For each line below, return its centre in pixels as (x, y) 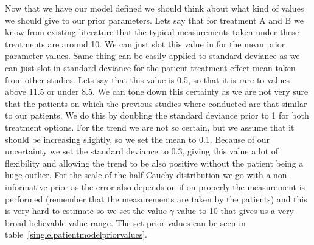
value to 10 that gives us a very (235, 211)
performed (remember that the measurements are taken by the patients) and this (156, 198)
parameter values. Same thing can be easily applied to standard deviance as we (152, 56)
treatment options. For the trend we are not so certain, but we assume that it (150, 127)
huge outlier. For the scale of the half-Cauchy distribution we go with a (138, 175)
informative (26, 186)
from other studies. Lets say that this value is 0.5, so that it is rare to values (148, 79)
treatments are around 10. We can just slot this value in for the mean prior (145, 43)
